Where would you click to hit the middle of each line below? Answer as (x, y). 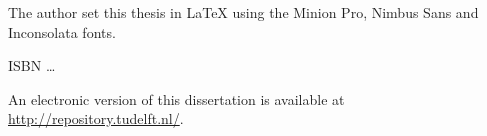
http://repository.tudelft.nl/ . (96, 118)
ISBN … (32, 65)
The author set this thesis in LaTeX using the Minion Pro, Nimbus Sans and (243, 12)
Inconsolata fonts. (62, 31)
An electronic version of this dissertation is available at (176, 98)
